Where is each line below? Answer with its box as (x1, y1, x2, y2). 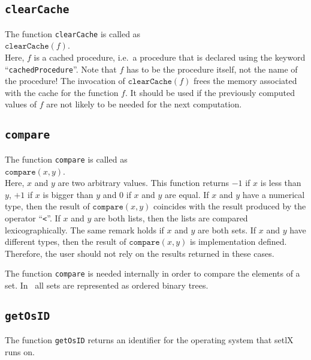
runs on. (5, 346, 35, 358)
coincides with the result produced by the (153, 200, 306, 212)
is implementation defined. (189, 235, 287, 248)
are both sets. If (198, 223, 256, 236)
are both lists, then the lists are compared (93, 211, 248, 224)
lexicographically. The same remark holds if (5, 223, 164, 236)
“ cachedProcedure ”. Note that (5, 62, 117, 75)
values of (5, 98, 37, 110)
